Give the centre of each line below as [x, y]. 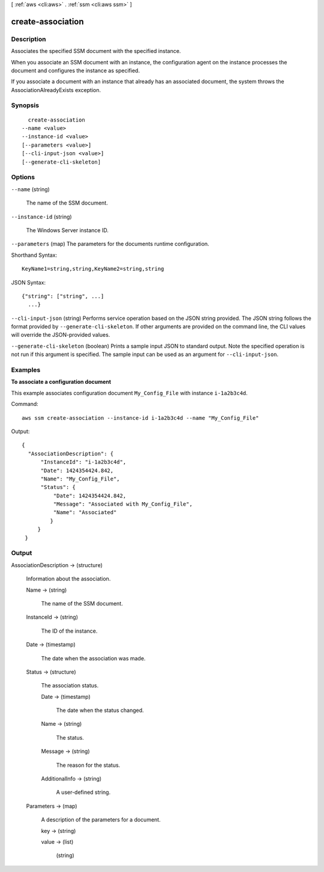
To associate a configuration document [61, 382]
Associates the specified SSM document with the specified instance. [96, 51]
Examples [26, 370]
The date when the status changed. [100, 710]
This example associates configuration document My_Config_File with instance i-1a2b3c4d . [130, 393]
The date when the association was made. [93, 658]
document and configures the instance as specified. [76, 70]
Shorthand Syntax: [34, 255]
